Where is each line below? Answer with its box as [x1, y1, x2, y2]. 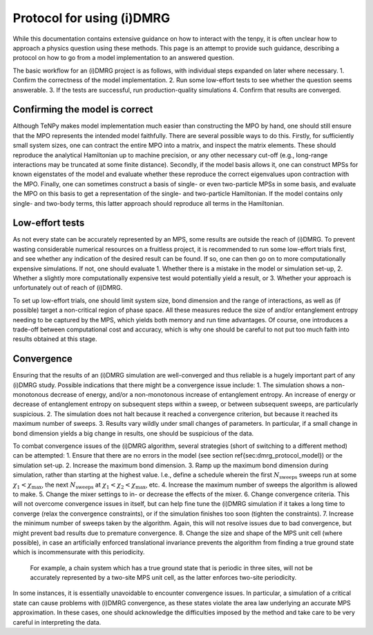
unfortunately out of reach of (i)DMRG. [12, 284, 123, 292]
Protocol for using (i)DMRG [12, 10, 171, 26]
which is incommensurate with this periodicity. [12, 548, 145, 556]
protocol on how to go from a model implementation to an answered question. [12, 54, 235, 62]
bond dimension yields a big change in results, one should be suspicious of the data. [12, 429, 254, 438]
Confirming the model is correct [12, 104, 153, 115]
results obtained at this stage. [12, 335, 97, 343]
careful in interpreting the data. [12, 618, 102, 626]
